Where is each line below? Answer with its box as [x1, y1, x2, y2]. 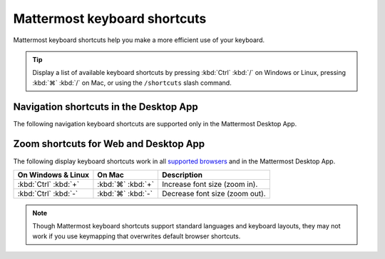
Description [161, 170, 203, 180]
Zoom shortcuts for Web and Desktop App [13, 138, 205, 150]
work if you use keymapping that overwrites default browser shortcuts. [32, 232, 241, 240]
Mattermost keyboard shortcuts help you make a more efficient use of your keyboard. [13, 36, 265, 44]
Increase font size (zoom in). [161, 179, 258, 189]
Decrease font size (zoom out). [161, 188, 267, 198]
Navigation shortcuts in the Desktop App [13, 101, 199, 113]
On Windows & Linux [17, 170, 89, 180]
